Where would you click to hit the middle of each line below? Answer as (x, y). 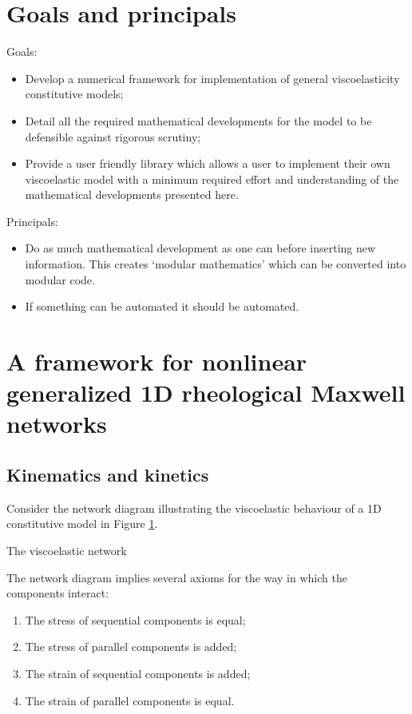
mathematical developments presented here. (132, 194)
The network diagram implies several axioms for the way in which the (177, 577)
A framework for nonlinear (157, 361)
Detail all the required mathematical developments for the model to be (198, 120)
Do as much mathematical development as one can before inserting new (200, 248)
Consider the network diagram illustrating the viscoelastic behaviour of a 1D (194, 508)
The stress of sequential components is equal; (135, 619)
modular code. (60, 279)
